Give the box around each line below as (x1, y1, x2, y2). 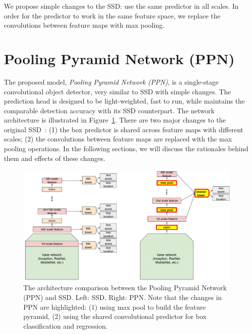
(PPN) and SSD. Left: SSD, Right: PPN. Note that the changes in (23, 292, 222, 302)
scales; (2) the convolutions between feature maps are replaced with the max (4, 134, 232, 144)
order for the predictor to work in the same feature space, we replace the (4, 10, 220, 20)
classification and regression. (23, 320, 108, 331)
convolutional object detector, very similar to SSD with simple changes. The (4, 86, 231, 96)
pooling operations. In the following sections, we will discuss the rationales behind (4, 143, 249, 154)
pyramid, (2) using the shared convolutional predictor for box (23, 311, 207, 321)
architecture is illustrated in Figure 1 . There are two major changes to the (4, 115, 226, 125)
